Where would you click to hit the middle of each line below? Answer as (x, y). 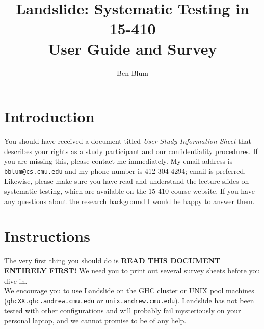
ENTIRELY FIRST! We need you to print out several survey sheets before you (132, 270)
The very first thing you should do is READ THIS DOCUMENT (112, 260)
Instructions (47, 236)
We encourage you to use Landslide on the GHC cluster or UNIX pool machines (129, 290)
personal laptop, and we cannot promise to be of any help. (95, 320)
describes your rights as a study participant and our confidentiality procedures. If (131, 151)
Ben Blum (133, 73)
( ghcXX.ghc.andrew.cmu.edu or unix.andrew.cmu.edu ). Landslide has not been (129, 300)
